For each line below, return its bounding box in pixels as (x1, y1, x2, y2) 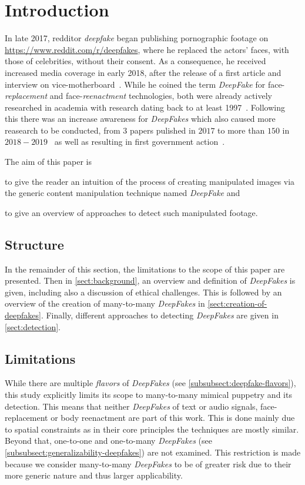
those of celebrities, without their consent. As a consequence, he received (5, 55, 266, 67)
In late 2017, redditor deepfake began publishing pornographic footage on (5, 32, 269, 44)
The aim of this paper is (5, 155, 92, 168)
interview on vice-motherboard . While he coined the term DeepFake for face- (5, 78, 285, 90)
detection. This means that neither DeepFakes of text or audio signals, (5, 400, 258, 412)
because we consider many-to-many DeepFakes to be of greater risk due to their (5, 457, 291, 470)
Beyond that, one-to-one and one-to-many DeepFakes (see (5, 434, 212, 447)
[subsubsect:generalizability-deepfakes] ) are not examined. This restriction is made (5, 446, 301, 458)
